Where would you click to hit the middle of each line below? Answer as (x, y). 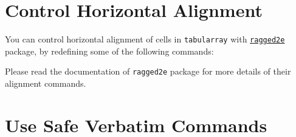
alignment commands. (46, 83)
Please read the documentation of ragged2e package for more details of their (148, 71)
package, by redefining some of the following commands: (109, 51)
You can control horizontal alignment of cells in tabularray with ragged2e (145, 39)
